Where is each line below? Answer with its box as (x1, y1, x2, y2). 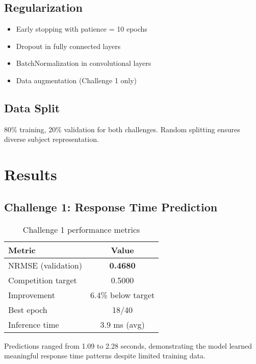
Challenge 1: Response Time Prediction (4, 199, 218, 214)
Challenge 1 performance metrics (22, 223, 140, 235)
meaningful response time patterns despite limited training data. (4, 350, 206, 361)
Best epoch (8, 303, 47, 316)
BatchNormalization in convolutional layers (16, 58, 151, 68)
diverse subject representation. (4, 134, 99, 144)
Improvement (8, 288, 56, 301)
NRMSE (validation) (8, 259, 82, 271)
